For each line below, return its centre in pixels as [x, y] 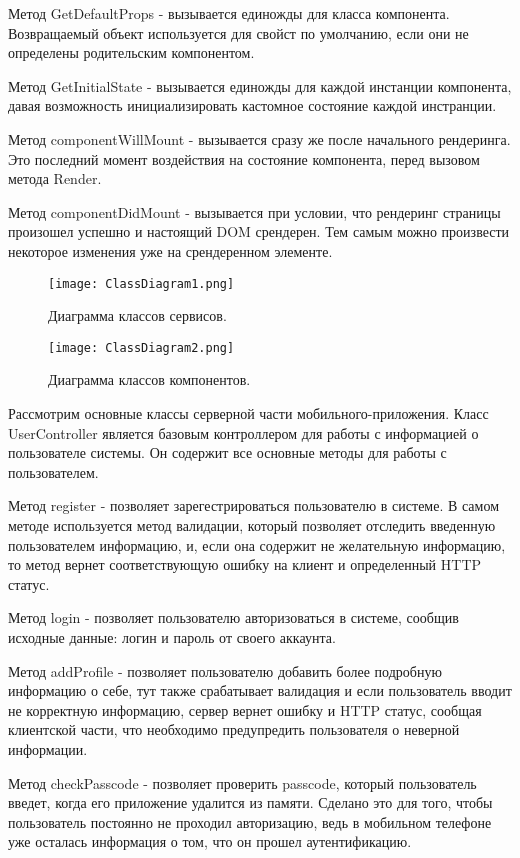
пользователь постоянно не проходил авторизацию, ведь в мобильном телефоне [250, 821]
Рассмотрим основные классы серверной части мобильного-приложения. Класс [248, 413]
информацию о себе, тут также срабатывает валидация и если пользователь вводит [260, 690]
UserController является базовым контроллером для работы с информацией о [243, 432]
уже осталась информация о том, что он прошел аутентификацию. [210, 841]
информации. [48, 748]
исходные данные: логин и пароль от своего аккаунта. [172, 636]
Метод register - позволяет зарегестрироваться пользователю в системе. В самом [254, 505]
